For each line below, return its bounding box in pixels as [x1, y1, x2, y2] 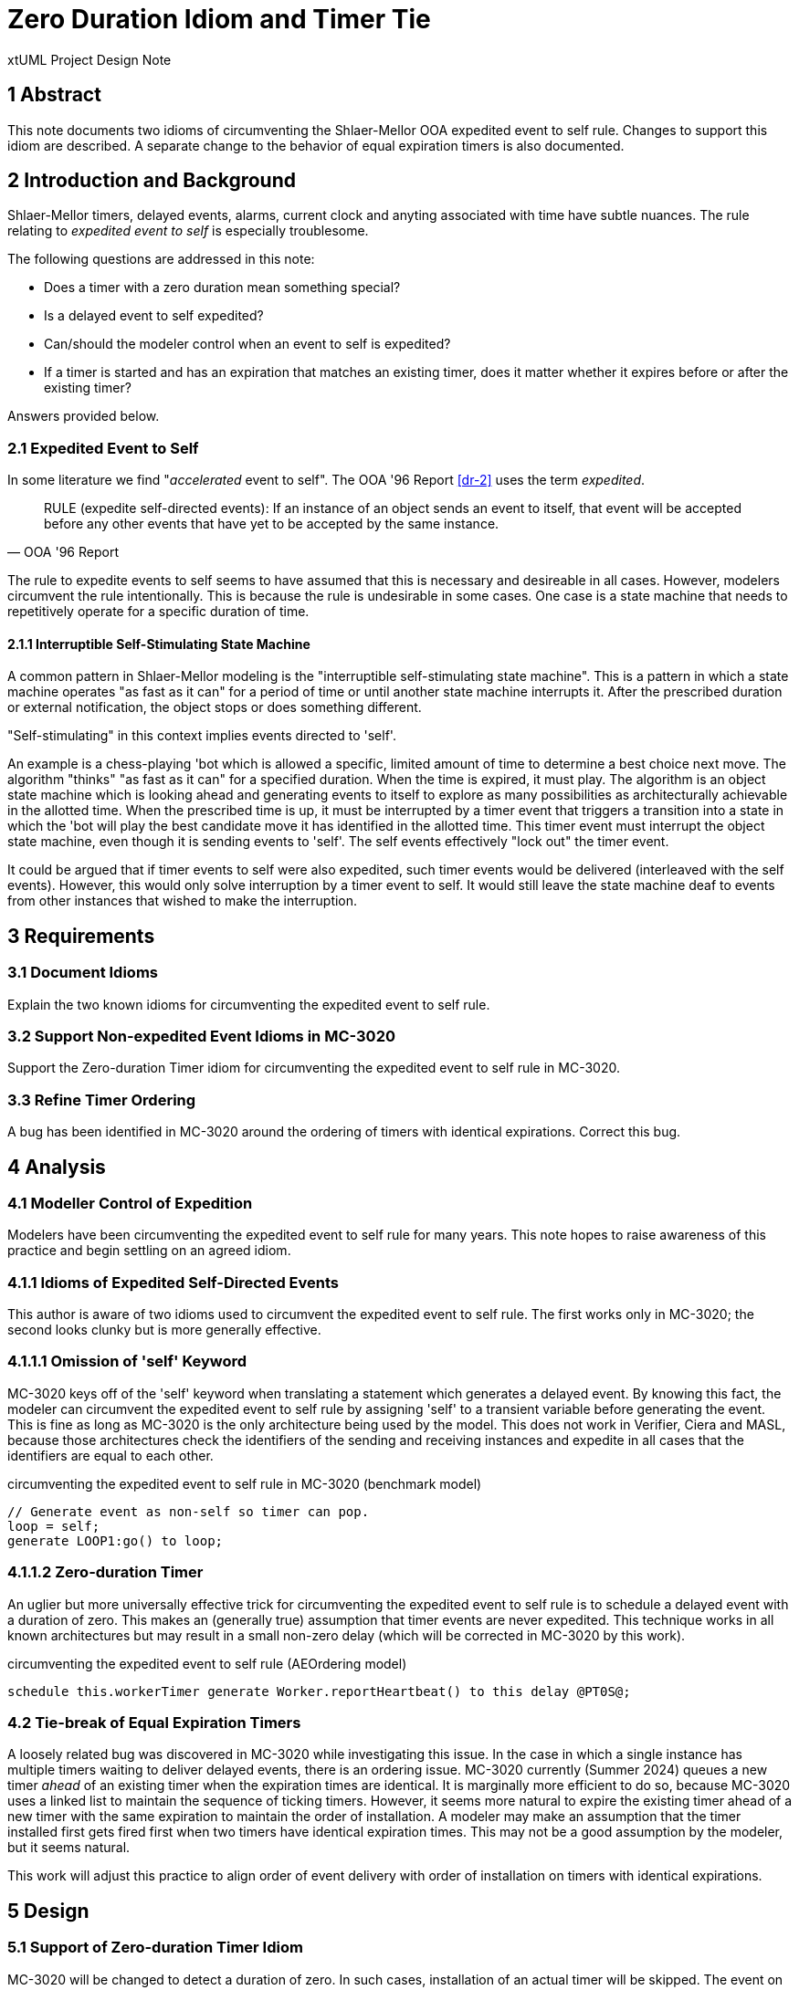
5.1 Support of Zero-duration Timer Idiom [7, 1938, 303, 1957]
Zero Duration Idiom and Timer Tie [7, 4, 431, 35]
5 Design [7, 1899, 89, 1922]
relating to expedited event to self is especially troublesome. [7, 223, 369, 239]
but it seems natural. [7, 1839, 131, 1856]
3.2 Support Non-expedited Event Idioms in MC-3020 [7, 1027, 395, 1045]
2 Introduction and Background [7, 169, 296, 193]
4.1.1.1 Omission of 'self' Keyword [7, 1352, 247, 1371]
